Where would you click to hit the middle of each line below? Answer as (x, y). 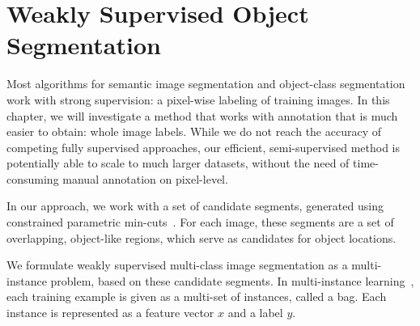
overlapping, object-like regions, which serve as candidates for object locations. (202, 237)
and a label (255, 313)
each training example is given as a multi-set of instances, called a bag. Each (197, 296)
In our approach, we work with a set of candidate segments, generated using (195, 206)
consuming (33, 178)
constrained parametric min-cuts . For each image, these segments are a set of (200, 222)
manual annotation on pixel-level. (145, 178)
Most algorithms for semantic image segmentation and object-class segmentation (206, 84)
